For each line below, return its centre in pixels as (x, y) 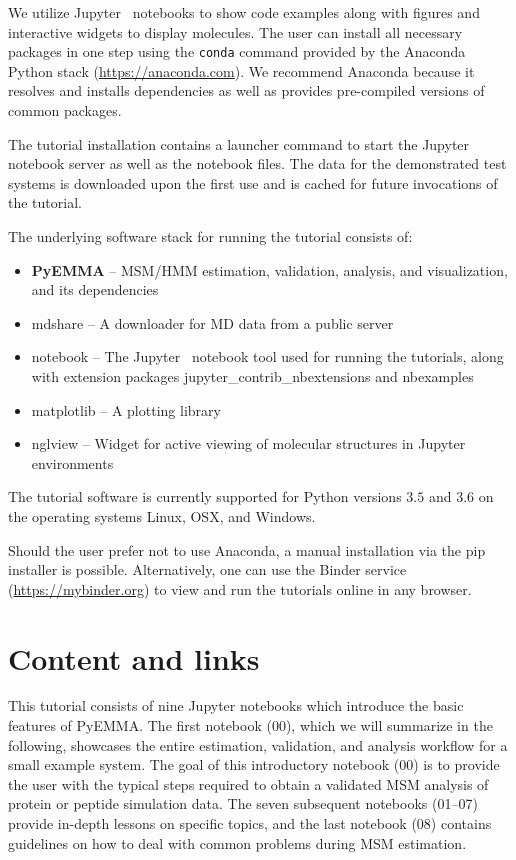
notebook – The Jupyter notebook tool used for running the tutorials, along (267, 356)
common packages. (65, 110)
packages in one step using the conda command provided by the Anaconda (237, 51)
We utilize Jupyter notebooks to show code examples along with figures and (244, 12)
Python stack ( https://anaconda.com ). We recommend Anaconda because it (241, 70)
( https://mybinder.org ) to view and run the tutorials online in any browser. (240, 588)
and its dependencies (95, 289)
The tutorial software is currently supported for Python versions (205, 496)
